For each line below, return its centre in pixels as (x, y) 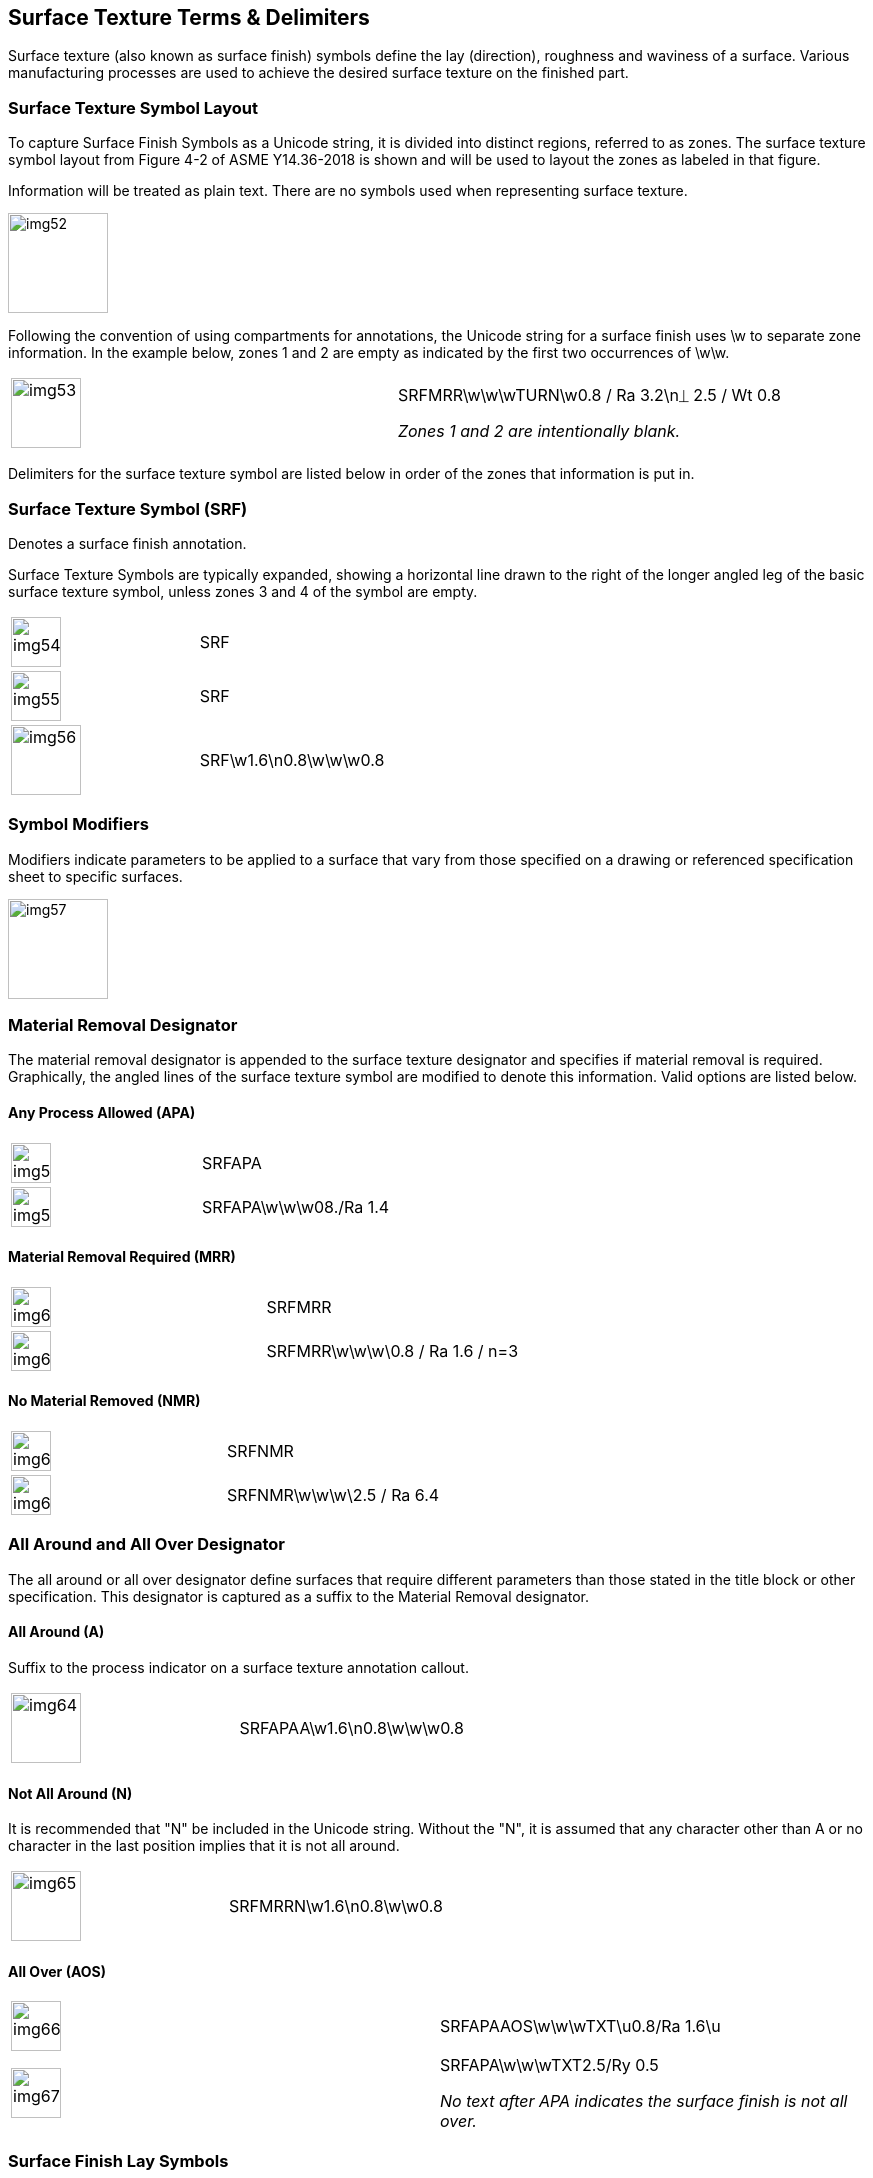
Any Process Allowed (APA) (102, 1113)
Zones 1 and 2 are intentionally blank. (539, 431)
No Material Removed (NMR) (104, 1401)
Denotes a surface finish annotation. (127, 543)
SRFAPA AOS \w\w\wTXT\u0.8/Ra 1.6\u (580, 2026)
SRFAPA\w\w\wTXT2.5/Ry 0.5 (549, 2065)
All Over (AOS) (57, 1971)
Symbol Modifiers (78, 824)
